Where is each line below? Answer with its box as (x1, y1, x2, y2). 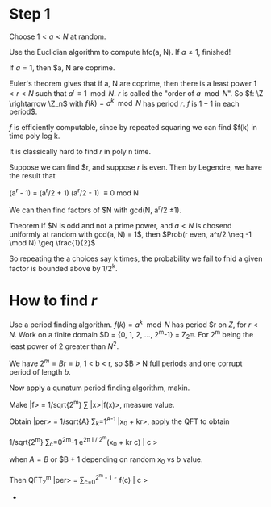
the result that (9, 171, 56, 181)
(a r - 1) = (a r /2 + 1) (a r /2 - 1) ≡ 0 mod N (9, 186, 140, 198)
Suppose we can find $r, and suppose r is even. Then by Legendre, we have (9, 162, 263, 172)
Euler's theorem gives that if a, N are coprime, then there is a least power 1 (9, 78, 257, 88)
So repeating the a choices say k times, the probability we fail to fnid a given (9, 253, 263, 263)
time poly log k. (9, 131, 60, 141)
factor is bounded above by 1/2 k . (9, 262, 118, 273)
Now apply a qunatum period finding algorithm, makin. (9, 383, 190, 392)
